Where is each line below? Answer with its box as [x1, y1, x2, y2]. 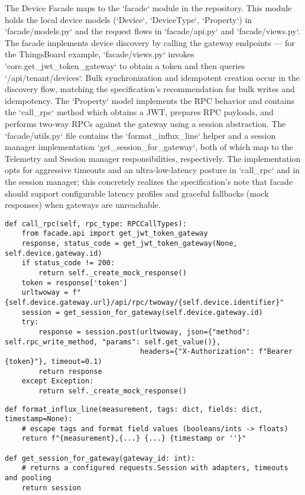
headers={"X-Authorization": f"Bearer [140, 347, 293, 356]
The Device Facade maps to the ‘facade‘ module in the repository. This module [5, 2, 292, 14]
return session [21, 483, 81, 492]
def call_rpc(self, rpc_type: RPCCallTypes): [5, 219, 187, 228]
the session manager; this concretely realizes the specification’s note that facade [5, 175, 293, 187]
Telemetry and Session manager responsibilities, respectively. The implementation [5, 152, 301, 164]
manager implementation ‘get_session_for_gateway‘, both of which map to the [5, 141, 293, 153]
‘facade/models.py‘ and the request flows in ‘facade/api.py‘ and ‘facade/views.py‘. [5, 25, 300, 37]
